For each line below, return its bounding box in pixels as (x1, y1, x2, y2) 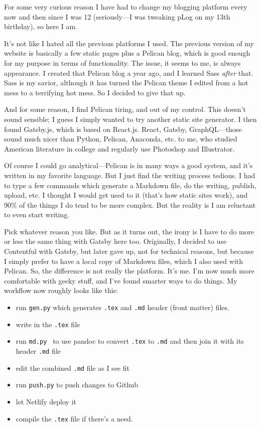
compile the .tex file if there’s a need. (16, 413, 133, 423)
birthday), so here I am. (4, 21, 77, 32)
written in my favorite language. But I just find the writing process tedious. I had (4, 170, 255, 180)
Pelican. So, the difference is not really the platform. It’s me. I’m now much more (4, 265, 254, 276)
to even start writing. (4, 209, 70, 220)
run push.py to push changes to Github (16, 379, 139, 390)
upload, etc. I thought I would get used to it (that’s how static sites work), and (4, 190, 248, 200)
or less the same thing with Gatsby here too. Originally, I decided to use (4, 236, 227, 246)
